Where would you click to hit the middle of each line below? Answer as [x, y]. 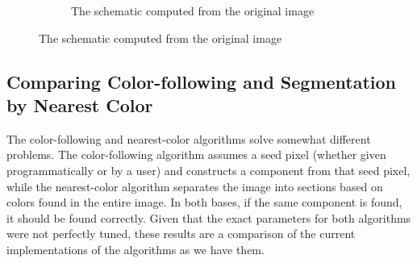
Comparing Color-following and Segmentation [202, 81]
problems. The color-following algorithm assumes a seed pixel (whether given [196, 154]
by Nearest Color [80, 104]
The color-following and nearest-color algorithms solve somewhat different [189, 138]
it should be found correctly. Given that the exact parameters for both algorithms [209, 217]
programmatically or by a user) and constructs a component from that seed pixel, [208, 170]
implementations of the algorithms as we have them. [136, 249]
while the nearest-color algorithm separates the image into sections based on [195, 186]
